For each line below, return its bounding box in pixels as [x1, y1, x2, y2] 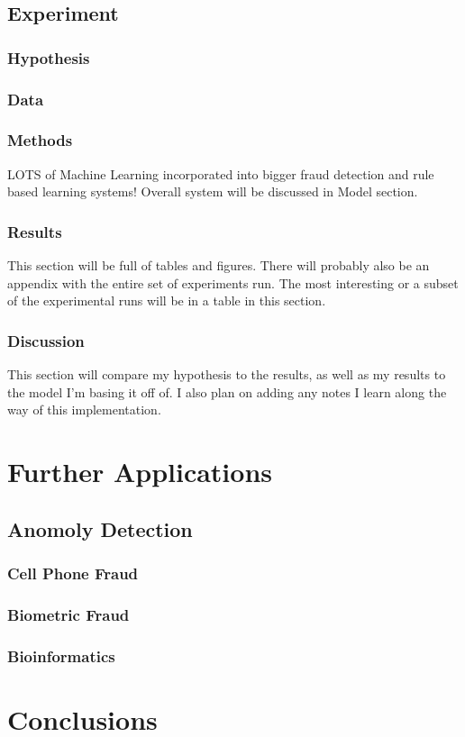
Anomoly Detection [7, 514, 193, 542]
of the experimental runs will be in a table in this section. [7, 291, 326, 310]
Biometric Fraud [7, 603, 130, 625]
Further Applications [7, 453, 273, 490]
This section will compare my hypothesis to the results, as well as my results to [7, 365, 446, 384]
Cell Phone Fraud [7, 561, 139, 584]
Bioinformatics [7, 644, 115, 667]
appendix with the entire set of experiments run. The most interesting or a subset [7, 273, 459, 292]
